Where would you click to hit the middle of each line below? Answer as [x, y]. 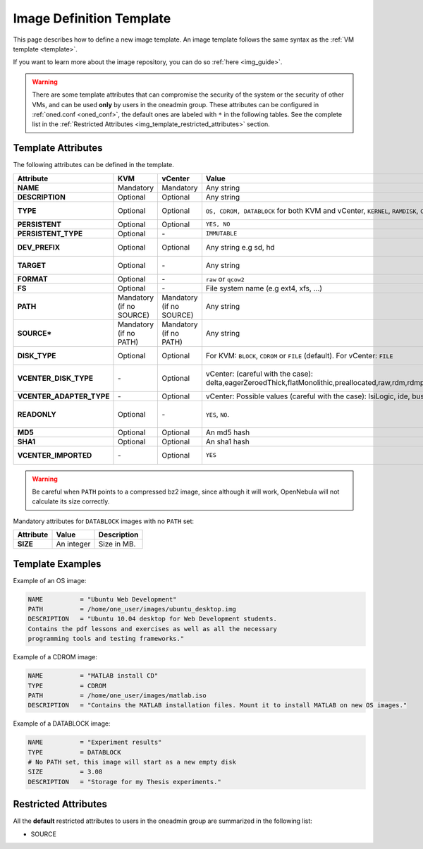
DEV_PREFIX [39, 247]
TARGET [31, 265]
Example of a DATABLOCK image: [62, 723]
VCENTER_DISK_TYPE [55, 378]
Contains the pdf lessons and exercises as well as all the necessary [153, 629]
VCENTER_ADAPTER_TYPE [63, 396]
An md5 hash [228, 432]
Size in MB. [117, 544]
